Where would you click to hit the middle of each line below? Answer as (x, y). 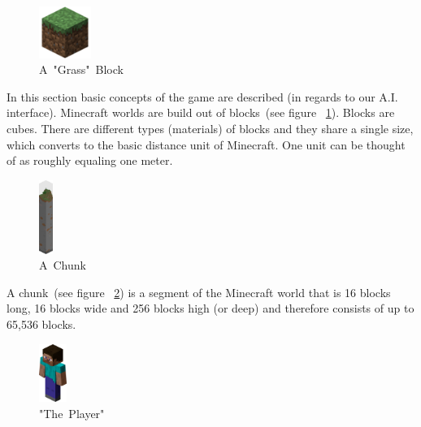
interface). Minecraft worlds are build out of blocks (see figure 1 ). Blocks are (201, 112)
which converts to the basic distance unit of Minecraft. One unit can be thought (206, 144)
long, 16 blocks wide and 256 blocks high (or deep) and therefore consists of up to (210, 308)
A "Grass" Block (81, 69)
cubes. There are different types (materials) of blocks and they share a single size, (210, 128)
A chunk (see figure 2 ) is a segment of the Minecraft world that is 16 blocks (199, 292)
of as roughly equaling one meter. (90, 160)
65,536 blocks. (41, 324)
